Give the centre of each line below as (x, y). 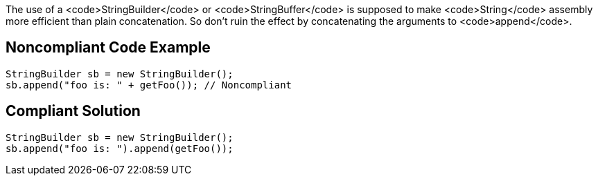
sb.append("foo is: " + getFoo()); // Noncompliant (149, 85)
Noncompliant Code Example (108, 48)
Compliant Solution (73, 111)
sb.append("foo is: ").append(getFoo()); (120, 148)
